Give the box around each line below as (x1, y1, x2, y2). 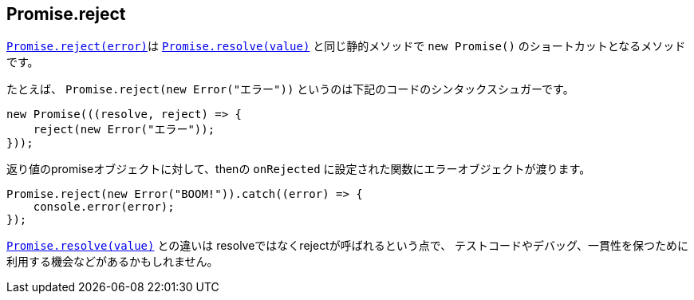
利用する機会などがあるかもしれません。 (6, 255, 219, 269)
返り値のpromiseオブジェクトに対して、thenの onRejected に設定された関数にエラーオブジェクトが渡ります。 (6, 162, 591, 176)
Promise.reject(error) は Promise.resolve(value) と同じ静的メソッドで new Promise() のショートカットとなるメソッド (6, 39, 686, 53)
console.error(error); (33, 200, 175, 214)
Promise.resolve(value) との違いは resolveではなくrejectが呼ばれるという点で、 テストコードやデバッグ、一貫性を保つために (6, 239, 689, 253)
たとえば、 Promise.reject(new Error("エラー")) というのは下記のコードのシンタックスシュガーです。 (6, 82, 574, 97)
